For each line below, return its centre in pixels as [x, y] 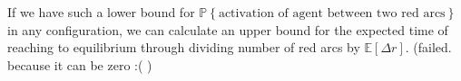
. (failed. [428, 47]
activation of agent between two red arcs [332, 13]
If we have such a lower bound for [101, 12]
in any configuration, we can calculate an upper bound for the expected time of [228, 29]
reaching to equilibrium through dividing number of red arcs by [184, 47]
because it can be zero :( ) [80, 64]
